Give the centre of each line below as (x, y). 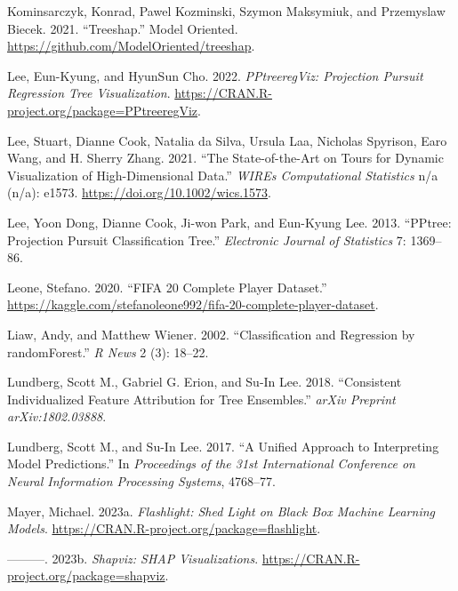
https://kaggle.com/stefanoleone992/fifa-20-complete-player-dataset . (193, 304)
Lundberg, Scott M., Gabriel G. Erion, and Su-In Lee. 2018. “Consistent (205, 382)
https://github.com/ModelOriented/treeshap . (131, 46)
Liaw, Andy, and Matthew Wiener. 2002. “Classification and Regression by (211, 334)
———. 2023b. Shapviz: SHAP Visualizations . (133, 558)
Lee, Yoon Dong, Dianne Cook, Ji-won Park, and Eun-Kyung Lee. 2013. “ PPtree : (229, 222)
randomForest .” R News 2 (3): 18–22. (108, 351)
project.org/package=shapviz (86, 575)
